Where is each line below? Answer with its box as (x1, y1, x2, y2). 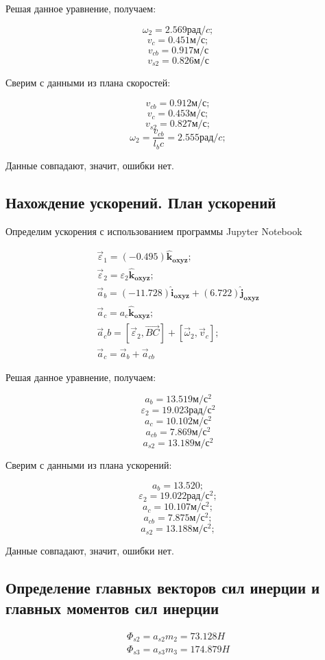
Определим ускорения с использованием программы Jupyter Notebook (5, 223, 302, 238)
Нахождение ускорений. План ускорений (5, 191, 276, 212)
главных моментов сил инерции (5, 597, 219, 618)
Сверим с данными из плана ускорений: (5, 457, 172, 472)
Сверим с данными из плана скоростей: (5, 75, 171, 89)
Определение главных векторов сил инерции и (5, 577, 320, 598)
